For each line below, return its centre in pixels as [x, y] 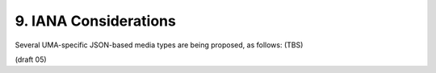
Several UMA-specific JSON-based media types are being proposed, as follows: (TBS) [159, 45]
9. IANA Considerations [96, 21]
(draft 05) [31, 59]
